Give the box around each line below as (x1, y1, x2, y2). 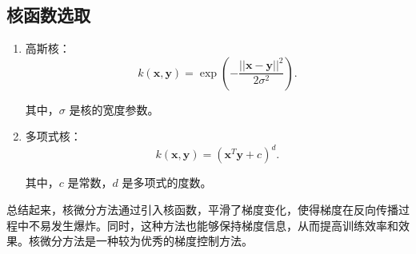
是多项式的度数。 (122, 174, 212, 191)
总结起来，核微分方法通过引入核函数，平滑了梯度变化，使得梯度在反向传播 (6, 201, 398, 218)
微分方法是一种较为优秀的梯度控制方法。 (39, 232, 253, 249)
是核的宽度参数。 (69, 101, 159, 117)
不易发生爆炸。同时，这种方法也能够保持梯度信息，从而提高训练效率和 (28, 216, 398, 233)
